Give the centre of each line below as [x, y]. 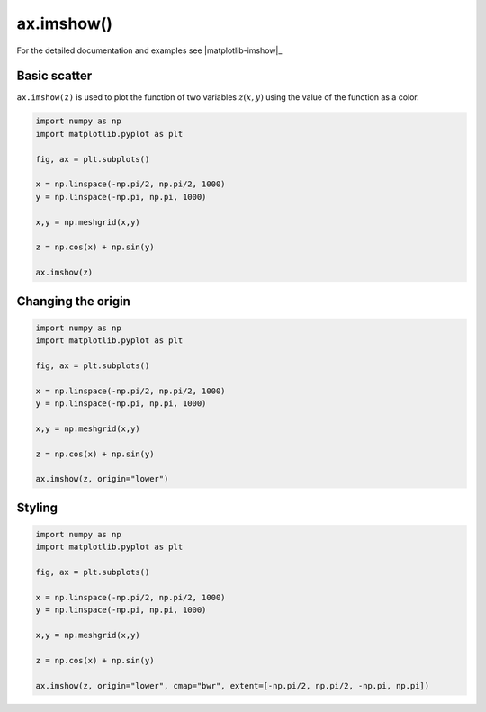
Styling [37, 507]
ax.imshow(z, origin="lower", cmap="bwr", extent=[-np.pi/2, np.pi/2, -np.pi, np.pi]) [233, 685]
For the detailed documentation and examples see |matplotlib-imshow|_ [149, 50]
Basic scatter [54, 76]
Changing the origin [73, 301]
